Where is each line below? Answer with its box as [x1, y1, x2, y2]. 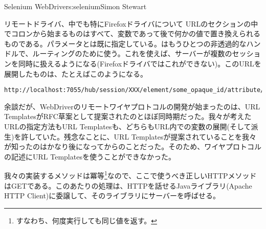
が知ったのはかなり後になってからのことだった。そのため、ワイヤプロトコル [4, 141, 261, 152]
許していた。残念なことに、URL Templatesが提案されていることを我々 [21, 131, 257, 142]
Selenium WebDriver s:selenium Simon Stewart [4, 1, 147, 11]
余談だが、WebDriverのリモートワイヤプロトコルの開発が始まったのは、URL [4, 101, 260, 111]
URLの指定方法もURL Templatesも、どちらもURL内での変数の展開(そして [4, 121, 251, 131]
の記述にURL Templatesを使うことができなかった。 [4, 151, 175, 162]
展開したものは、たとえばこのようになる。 [4, 68, 147, 79]
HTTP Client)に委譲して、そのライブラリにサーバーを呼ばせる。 [4, 190, 220, 201]
